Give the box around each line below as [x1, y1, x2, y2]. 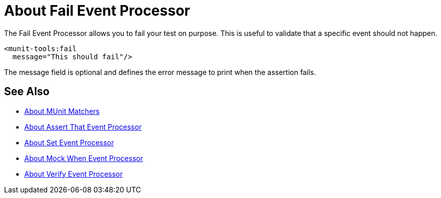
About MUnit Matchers [24, 106, 100, 115]
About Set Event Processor [24, 138, 114, 147]
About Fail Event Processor [4, 2, 190, 19]
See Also [4, 85, 50, 98]
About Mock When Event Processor [24, 153, 143, 163]
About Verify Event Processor [24, 169, 123, 178]
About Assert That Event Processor [24, 122, 142, 131]
